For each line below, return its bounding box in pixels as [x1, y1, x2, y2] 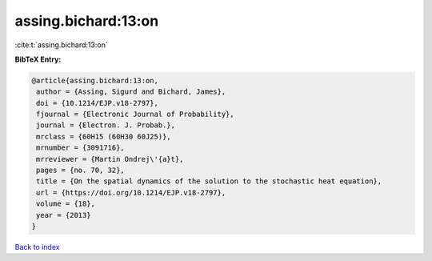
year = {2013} [36, 211, 91, 219]
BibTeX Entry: [14, 54, 62, 64]
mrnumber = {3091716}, [36, 143, 126, 152]
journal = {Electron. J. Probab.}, [36, 121, 176, 130]
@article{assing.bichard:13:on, [31, 76, 159, 85]
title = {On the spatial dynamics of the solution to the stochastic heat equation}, [36, 177, 382, 186]
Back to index [14, 242, 60, 251]
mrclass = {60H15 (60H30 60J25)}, [36, 132, 171, 141]
